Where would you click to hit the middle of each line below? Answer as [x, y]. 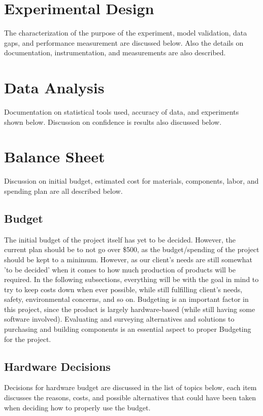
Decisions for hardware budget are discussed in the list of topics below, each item [130, 387]
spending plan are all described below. [63, 190]
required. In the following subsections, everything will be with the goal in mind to [131, 279]
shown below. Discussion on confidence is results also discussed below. [113, 122]
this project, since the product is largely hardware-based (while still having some [130, 309]
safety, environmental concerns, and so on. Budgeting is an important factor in [126, 299]
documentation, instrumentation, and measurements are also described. [115, 53]
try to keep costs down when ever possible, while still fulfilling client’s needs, [123, 289]
